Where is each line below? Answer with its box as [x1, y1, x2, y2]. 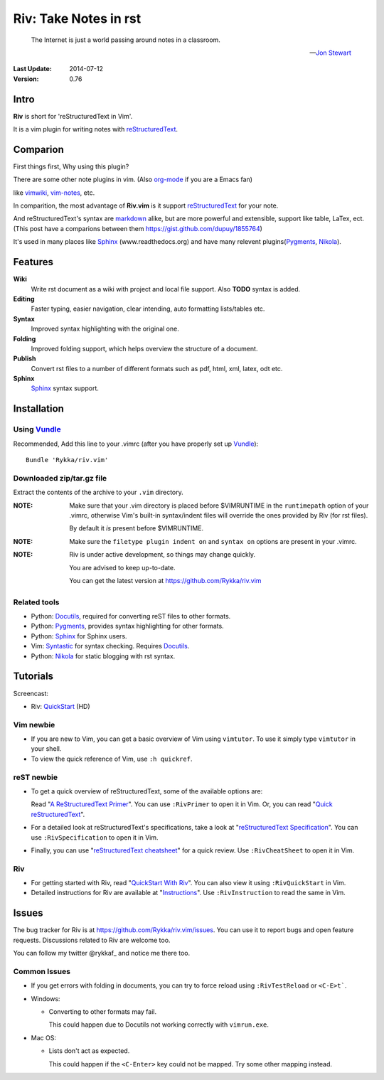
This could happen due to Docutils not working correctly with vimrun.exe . [48, 1020, 270, 1029]
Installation [13, 402, 64, 415]
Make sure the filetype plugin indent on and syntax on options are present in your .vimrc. [69, 537, 357, 545]
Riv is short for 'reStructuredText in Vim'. [13, 112, 133, 120]
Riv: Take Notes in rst [13, 11, 142, 26]
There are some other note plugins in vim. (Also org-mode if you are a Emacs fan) [13, 175, 252, 184]
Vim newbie [13, 720, 55, 729]
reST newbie [13, 772, 58, 782]
